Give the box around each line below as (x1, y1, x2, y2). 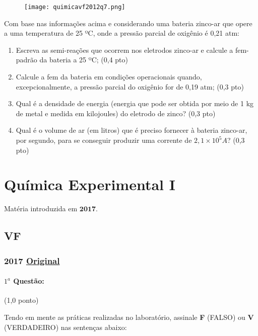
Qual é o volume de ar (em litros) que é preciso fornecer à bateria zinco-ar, (16, 125, 247, 135)
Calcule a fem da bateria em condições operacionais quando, (16, 71, 202, 82)
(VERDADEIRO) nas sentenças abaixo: (4, 321, 127, 332)
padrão (16, 54, 37, 65)
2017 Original (4, 254, 60, 267)
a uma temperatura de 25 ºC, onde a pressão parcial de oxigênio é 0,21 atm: (4, 28, 239, 38)
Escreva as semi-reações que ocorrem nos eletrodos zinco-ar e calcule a (16, 44, 233, 55)
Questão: (13, 276, 44, 286)
